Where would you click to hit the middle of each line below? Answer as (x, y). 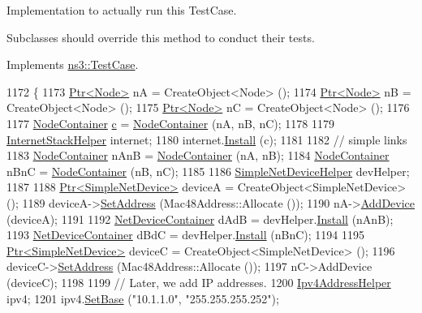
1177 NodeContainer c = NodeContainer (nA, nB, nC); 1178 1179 (170, 123)
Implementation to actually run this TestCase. (122, 10)
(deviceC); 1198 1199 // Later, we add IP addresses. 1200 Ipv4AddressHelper (199, 282)
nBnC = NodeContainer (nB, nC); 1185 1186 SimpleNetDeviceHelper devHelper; (208, 171)
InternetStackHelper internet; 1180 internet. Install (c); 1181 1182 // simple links (207, 139)
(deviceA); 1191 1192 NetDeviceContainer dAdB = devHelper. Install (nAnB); (200, 219)
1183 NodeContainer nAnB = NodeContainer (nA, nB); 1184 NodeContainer (198, 155)
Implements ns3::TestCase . (73, 64)
